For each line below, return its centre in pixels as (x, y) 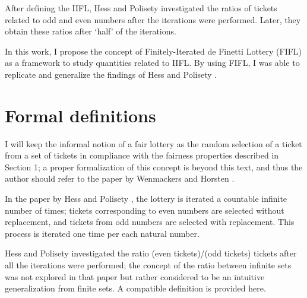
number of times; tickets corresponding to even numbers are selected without (145, 210)
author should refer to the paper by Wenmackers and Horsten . (120, 178)
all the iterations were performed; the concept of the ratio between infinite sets (148, 265)
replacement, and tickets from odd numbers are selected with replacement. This (150, 222)
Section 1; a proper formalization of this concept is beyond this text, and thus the (154, 167)
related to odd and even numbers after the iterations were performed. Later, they (153, 19)
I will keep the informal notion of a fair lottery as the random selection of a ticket (153, 143)
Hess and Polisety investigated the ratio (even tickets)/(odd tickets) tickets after (151, 253)
